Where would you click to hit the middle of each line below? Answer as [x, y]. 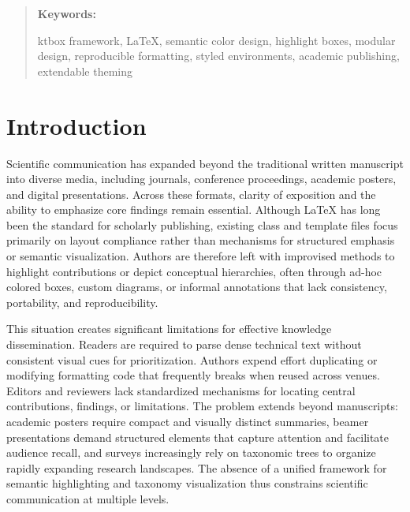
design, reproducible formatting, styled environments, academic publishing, [218, 56]
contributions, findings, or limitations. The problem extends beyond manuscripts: [202, 406]
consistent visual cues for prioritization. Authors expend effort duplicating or [192, 359]
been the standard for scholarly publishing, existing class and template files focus [202, 224]
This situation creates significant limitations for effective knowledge [169, 329]
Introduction [76, 125]
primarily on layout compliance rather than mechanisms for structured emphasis [201, 240]
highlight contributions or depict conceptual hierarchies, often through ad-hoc [194, 271]
